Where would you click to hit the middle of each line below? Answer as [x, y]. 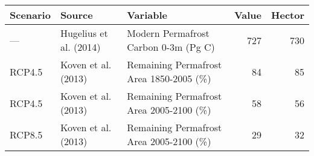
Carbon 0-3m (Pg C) [171, 47]
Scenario [30, 15]
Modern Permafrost [168, 33]
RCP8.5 [26, 134]
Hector [288, 15]
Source [76, 15]
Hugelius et [84, 33]
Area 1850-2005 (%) [169, 78]
